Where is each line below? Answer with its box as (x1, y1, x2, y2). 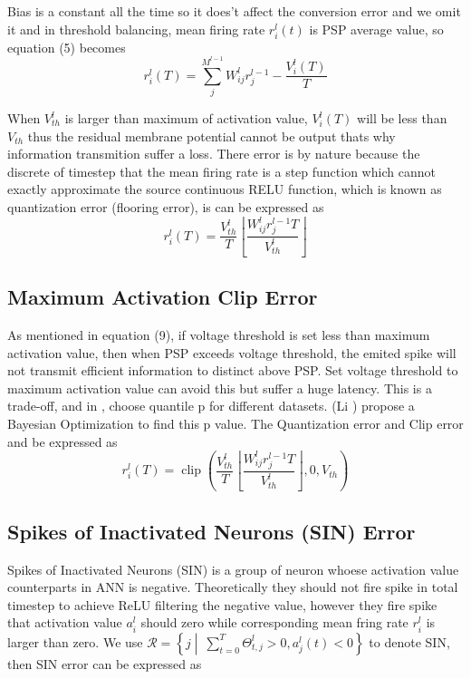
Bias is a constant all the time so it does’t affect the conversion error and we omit (7, 2, 461, 20)
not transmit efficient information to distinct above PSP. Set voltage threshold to (7, 361, 458, 380)
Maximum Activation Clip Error (7, 283, 318, 311)
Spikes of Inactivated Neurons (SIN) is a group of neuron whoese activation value (7, 559, 459, 578)
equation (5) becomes (7, 37, 126, 56)
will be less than (357, 109, 447, 128)
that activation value (7, 613, 122, 632)
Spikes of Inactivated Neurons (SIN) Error (7, 517, 416, 545)
